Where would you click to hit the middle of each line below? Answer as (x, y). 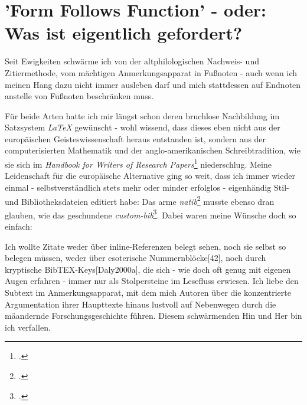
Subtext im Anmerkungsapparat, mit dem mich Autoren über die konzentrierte (148, 292)
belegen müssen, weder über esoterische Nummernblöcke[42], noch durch (135, 258)
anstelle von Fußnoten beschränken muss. (79, 96)
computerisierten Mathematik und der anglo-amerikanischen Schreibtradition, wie (153, 150)
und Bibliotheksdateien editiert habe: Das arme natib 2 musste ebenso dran (140, 200)
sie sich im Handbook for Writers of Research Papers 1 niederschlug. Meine (138, 163)
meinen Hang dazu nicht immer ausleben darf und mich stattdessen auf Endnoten (153, 84)
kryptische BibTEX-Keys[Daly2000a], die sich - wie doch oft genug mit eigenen (148, 269)
